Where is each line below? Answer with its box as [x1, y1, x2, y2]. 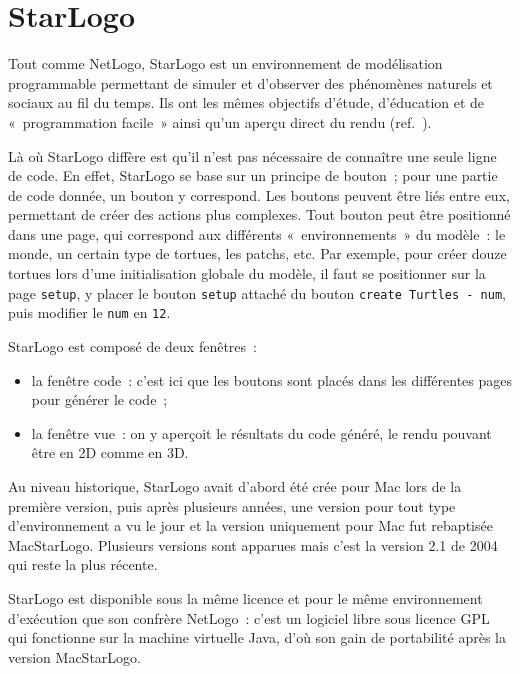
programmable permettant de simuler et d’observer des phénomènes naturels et [8, 72, 493, 93]
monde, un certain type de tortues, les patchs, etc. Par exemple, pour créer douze [8, 243, 507, 264]
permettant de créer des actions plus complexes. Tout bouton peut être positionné [8, 204, 511, 225]
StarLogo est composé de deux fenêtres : [8, 335, 257, 356]
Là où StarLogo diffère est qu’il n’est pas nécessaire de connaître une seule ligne [8, 145, 497, 166]
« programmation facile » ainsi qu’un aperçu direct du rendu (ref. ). [8, 111, 432, 132]
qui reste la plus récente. [8, 554, 158, 575]
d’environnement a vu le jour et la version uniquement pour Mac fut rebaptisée [8, 515, 493, 536]
